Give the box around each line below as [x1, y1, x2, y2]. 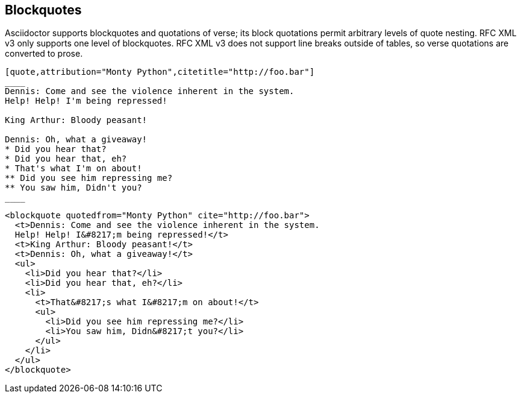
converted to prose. [5, 48, 83, 59]
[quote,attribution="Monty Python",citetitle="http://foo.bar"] [5, 67, 315, 77]
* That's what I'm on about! [5, 163, 142, 174]
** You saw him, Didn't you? [5, 183, 142, 193]
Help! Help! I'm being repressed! [5, 96, 167, 106]
